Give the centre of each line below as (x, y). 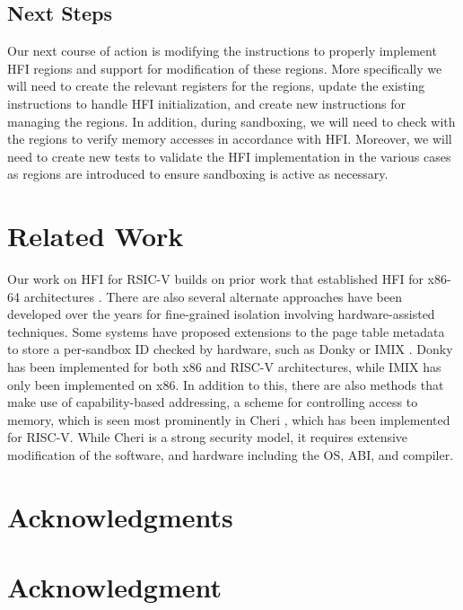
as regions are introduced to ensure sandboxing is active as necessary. (198, 174)
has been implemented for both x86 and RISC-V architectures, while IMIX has (224, 367)
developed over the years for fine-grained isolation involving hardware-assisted (221, 314)
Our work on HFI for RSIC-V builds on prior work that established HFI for (215, 279)
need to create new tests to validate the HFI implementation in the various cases (229, 156)
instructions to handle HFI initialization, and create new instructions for (207, 103)
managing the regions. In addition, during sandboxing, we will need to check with (231, 121)
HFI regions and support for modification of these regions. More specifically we (225, 68)
